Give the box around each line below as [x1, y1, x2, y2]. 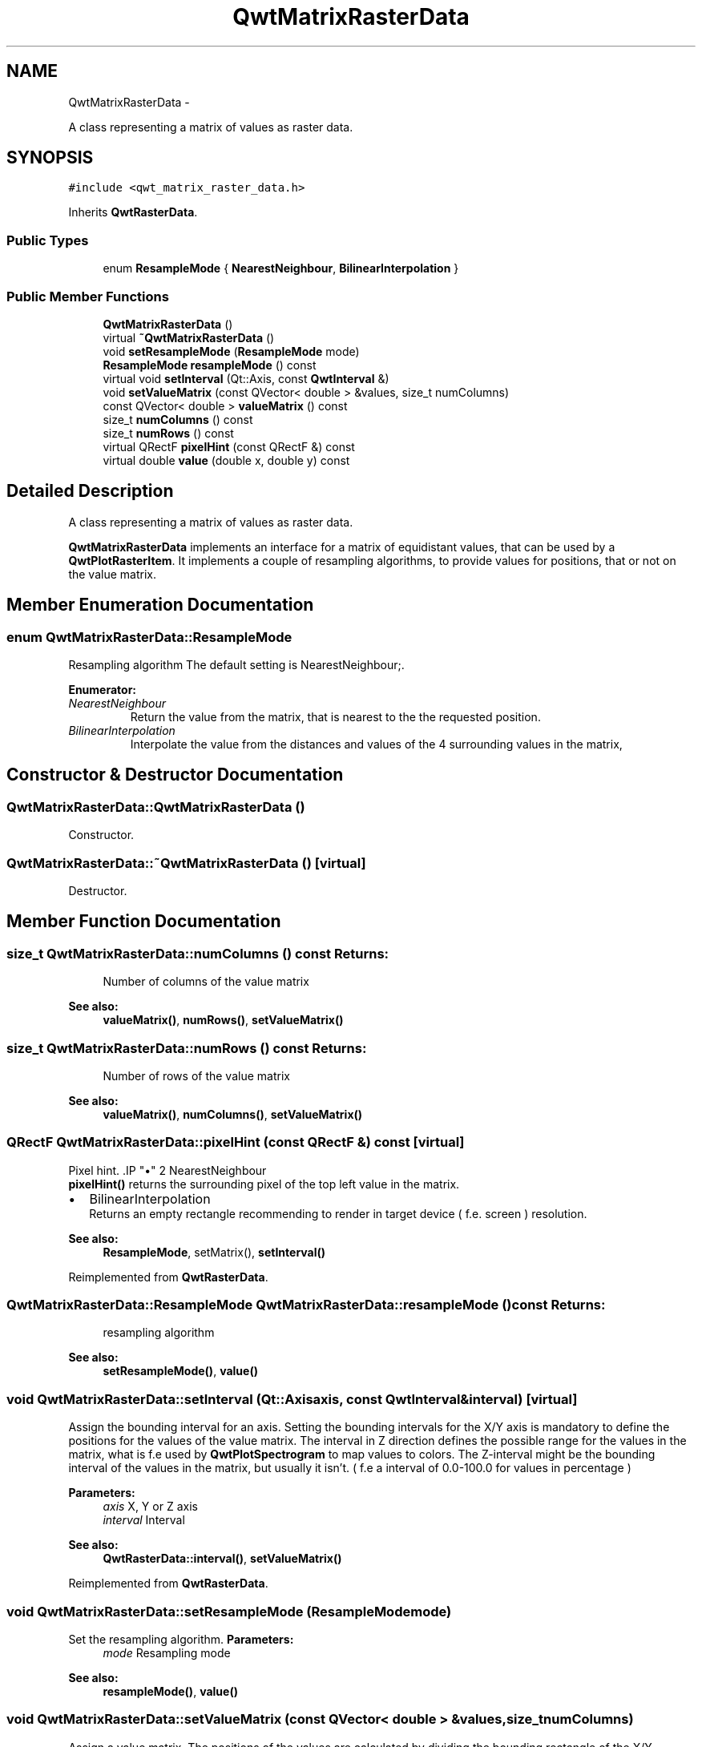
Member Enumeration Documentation [6, 595, 314, 615]
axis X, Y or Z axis [103, 1499, 198, 1514]
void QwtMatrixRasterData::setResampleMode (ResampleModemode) [6, 1603, 452, 1620]
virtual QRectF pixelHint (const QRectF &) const [103, 439, 355, 454]
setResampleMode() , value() [103, 1364, 258, 1378]
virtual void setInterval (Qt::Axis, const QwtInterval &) [103, 371, 389, 385]
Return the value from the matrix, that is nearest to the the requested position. [130, 710, 541, 724]
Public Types [6, 232, 89, 248]
